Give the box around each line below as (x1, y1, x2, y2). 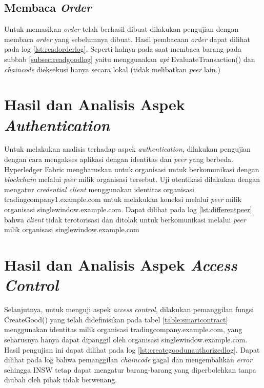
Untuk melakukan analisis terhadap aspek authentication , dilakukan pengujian (4, 144, 251, 154)
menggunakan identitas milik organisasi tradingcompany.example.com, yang (4, 324, 242, 335)
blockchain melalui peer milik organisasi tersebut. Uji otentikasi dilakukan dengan (4, 174, 260, 185)
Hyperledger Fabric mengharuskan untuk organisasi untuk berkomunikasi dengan (4, 164, 259, 174)
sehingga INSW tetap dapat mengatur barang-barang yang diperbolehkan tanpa (4, 364, 256, 375)
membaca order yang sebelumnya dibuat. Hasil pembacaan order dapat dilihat (4, 33, 250, 44)
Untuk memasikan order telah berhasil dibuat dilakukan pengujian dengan (4, 24, 239, 34)
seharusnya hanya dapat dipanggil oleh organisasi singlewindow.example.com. (4, 334, 248, 344)
